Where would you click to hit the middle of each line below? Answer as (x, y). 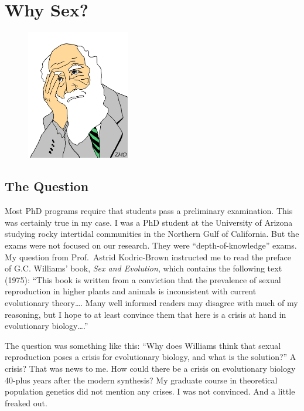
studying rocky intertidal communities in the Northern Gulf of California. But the (152, 234)
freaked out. (26, 402)
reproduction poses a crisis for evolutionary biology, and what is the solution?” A (151, 357)
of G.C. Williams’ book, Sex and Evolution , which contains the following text (144, 268)
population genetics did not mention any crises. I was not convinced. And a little (150, 391)
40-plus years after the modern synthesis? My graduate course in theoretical (141, 380)
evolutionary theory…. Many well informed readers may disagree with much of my (151, 302)
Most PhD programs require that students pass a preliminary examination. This (149, 211)
